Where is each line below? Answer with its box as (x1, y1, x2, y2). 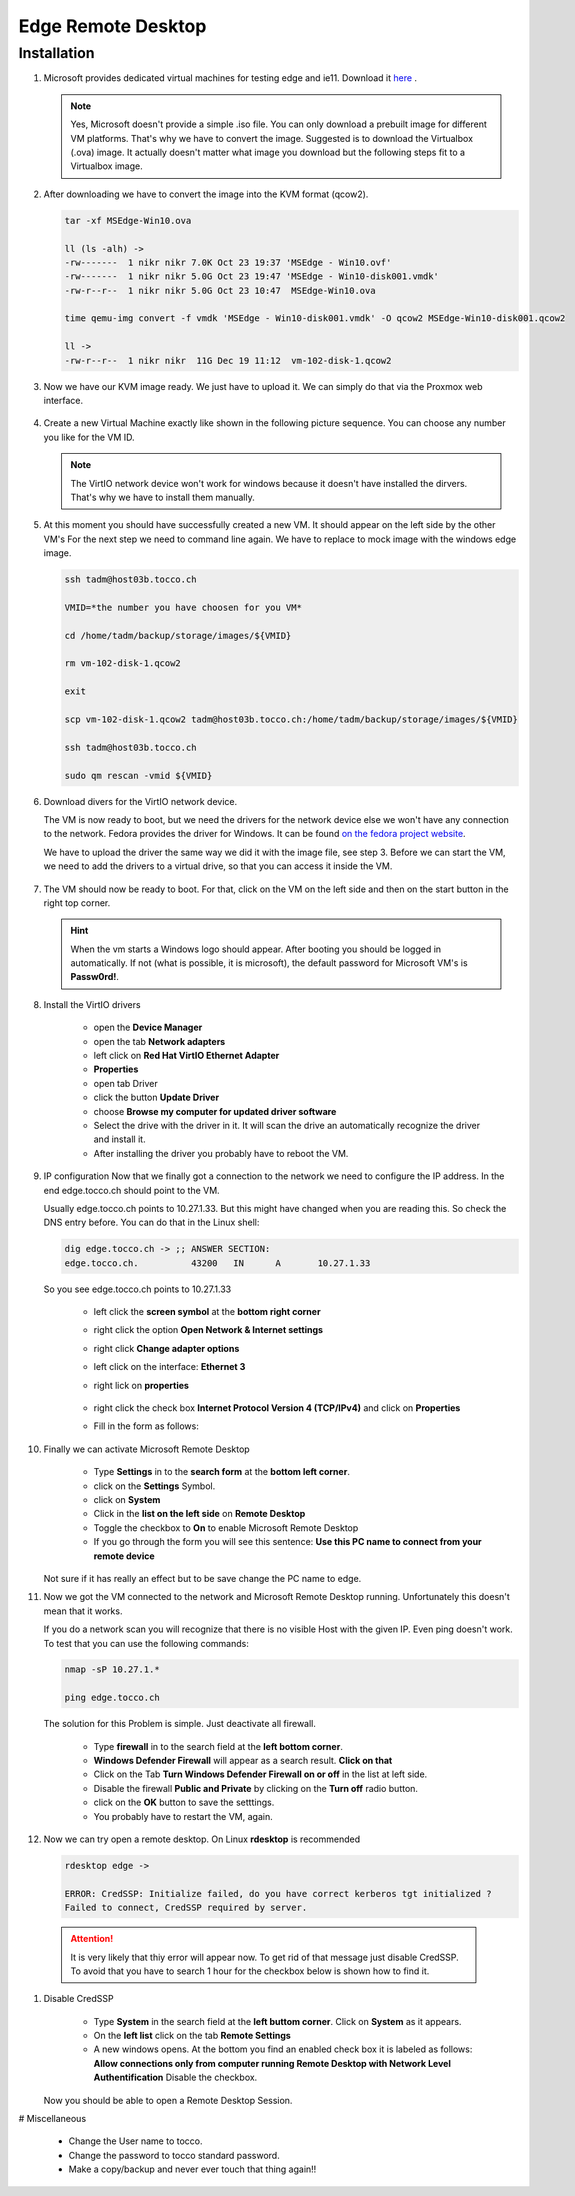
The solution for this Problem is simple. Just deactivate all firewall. (43, 1718, 317, 1730)
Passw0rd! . (70, 971, 120, 983)
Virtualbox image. (70, 160, 144, 172)
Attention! (70, 1933, 114, 1945)
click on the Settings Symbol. (93, 1480, 216, 1492)
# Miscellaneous (18, 2113, 87, 2125)
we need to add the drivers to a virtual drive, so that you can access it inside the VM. (43, 860, 393, 872)
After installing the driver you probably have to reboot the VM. (93, 1147, 349, 1159)
